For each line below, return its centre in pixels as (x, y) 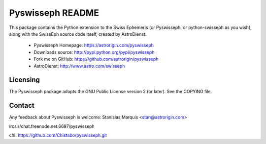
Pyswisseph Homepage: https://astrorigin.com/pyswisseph (94, 45)
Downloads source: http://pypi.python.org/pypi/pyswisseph (94, 52)
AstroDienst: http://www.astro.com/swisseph (79, 66)
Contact (22, 106)
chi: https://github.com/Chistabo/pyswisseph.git (58, 135)
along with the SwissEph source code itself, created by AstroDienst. (78, 34)
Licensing (25, 80)
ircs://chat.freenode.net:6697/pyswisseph (52, 126)
